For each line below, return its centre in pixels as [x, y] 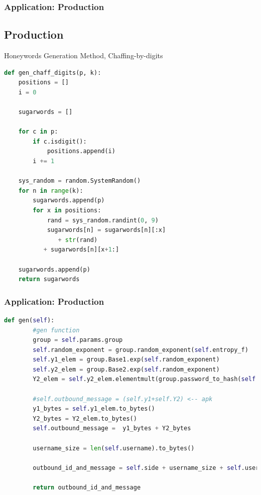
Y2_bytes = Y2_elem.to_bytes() [85, 418]
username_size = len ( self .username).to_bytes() [114, 448]
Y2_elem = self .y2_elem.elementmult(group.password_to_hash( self [144, 379]
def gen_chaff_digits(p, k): [53, 73]
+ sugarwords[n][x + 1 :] [81, 250]
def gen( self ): [29, 320]
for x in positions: [67, 210]
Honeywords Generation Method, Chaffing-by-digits [84, 55]
